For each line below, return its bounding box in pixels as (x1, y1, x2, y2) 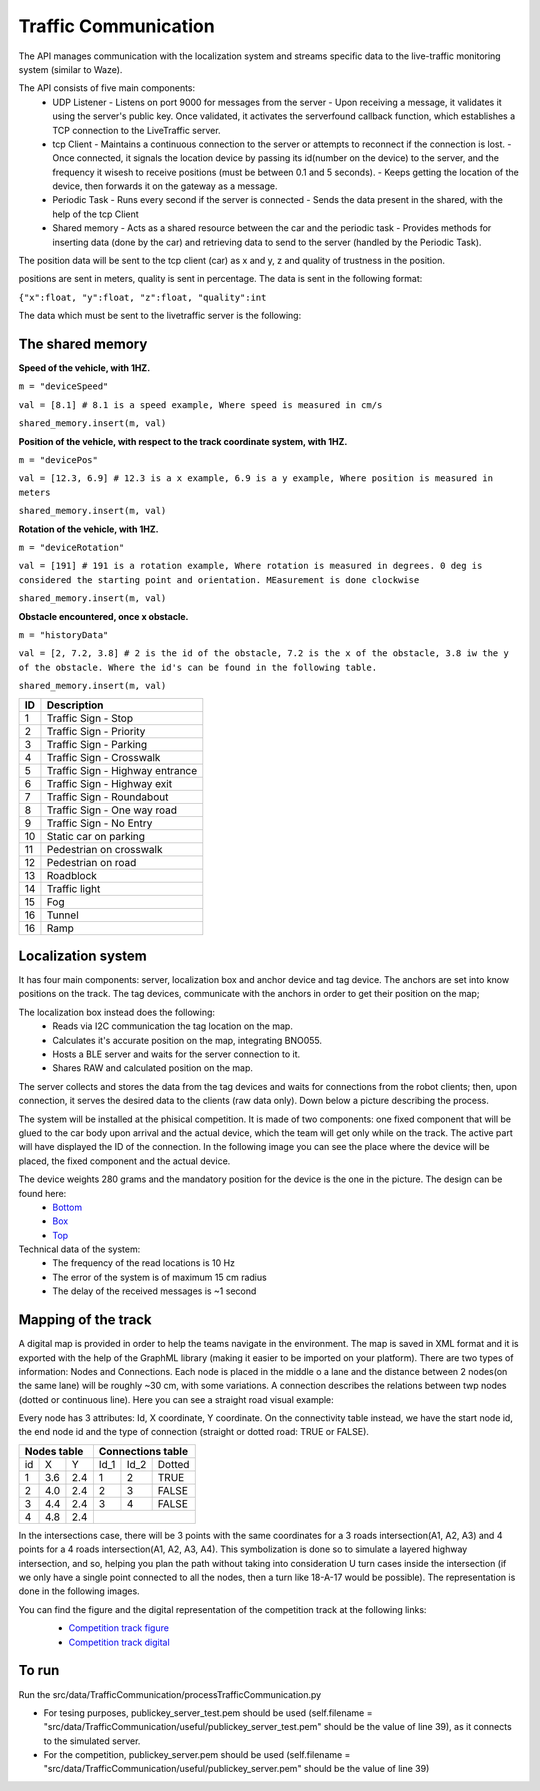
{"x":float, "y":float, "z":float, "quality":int (18, 291, 267, 303)
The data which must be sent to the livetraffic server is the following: (18, 310, 302, 322)
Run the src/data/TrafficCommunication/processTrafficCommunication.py (18, 1688, 322, 1700)
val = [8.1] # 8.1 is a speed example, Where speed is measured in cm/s (18, 399, 383, 410)
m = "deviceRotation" (18, 542, 125, 553)
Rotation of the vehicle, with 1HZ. (18, 523, 159, 535)
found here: (18, 1187, 67, 1199)
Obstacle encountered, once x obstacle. (18, 610, 189, 622)
